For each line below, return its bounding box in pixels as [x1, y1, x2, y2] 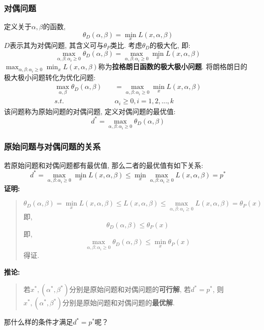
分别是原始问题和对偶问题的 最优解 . [62, 297, 175, 308]
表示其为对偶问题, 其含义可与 [9, 40, 104, 50]
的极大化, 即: [149, 40, 191, 50]
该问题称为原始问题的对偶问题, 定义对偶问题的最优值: [4, 106, 176, 116]
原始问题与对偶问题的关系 [4, 140, 101, 153]
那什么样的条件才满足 [4, 317, 73, 327]
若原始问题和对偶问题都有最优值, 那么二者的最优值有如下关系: [4, 160, 203, 170]
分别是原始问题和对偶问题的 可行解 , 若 [69, 284, 191, 294]
